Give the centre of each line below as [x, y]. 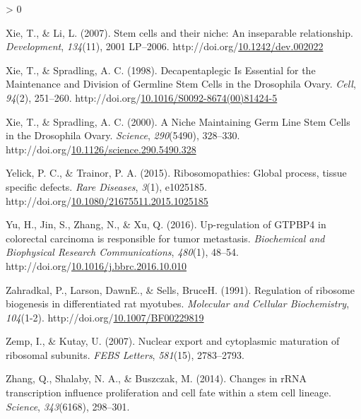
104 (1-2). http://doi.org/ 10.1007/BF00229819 [105, 317]
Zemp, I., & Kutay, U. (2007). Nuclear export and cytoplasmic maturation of [173, 341]
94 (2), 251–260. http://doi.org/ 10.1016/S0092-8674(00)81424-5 [142, 97]
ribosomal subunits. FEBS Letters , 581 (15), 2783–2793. [125, 354]
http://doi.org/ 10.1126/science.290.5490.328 [101, 149]
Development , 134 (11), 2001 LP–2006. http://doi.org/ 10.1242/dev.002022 [165, 46]
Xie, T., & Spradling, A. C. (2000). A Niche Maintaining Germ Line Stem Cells [178, 121]
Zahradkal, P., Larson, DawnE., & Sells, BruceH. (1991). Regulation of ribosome [180, 289]
